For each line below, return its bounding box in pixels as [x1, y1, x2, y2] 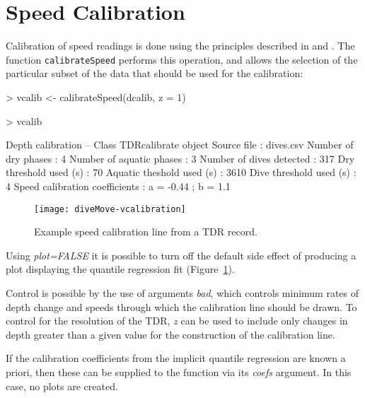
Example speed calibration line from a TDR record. [34, 224, 257, 239]
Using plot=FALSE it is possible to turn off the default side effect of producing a [6, 247, 357, 262]
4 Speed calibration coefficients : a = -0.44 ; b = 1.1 [6, 178, 231, 193]
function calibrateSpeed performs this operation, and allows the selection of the [6, 52, 358, 66]
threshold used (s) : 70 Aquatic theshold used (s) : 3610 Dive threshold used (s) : [6, 165, 357, 180]
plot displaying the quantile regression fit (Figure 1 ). [6, 262, 235, 276]
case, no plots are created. [6, 378, 118, 393]
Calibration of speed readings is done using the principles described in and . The [6, 38, 355, 53]
